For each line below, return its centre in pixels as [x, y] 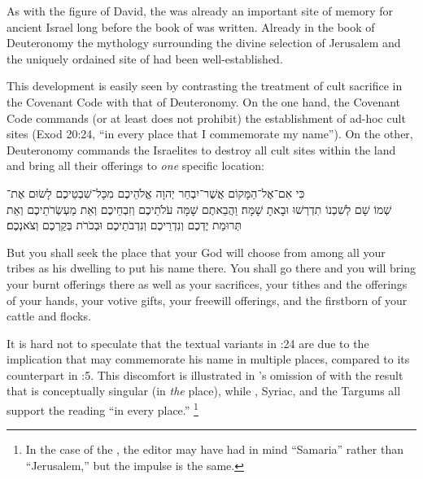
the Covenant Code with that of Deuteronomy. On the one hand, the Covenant [204, 101]
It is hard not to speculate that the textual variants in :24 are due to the [188, 343]
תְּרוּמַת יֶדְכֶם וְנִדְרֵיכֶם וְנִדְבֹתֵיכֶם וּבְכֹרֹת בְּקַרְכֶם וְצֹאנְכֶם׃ [124, 225]
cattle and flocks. [49, 316]
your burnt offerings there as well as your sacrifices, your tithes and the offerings [207, 283]
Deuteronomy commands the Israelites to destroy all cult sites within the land [201, 149]
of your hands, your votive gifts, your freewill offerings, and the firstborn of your [207, 300]
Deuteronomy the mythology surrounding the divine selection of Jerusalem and [204, 43]
